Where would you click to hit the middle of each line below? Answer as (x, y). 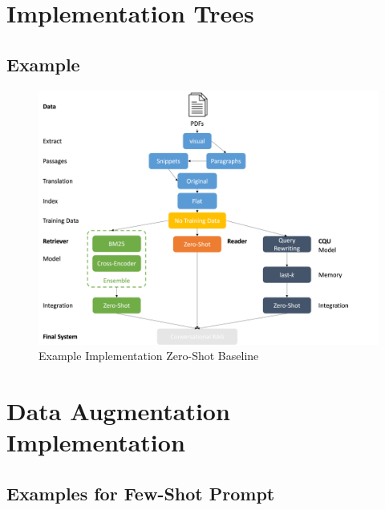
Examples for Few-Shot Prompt (141, 493)
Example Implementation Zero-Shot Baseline (149, 356)
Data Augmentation (118, 411)
